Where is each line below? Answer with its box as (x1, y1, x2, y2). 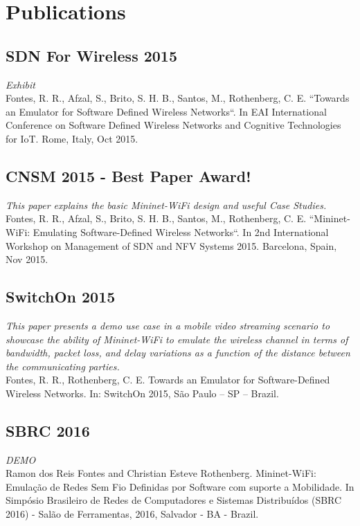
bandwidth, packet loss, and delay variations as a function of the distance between (6, 345, 350, 360)
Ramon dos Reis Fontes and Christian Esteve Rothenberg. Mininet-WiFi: (6, 466, 316, 480)
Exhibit (6, 77, 35, 91)
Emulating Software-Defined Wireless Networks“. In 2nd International (33, 224, 329, 239)
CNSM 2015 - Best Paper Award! (6, 165, 251, 186)
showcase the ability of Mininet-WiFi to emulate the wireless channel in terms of (6, 332, 348, 346)
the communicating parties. (6, 359, 120, 373)
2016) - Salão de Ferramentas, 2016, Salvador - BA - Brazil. (6, 507, 259, 521)
